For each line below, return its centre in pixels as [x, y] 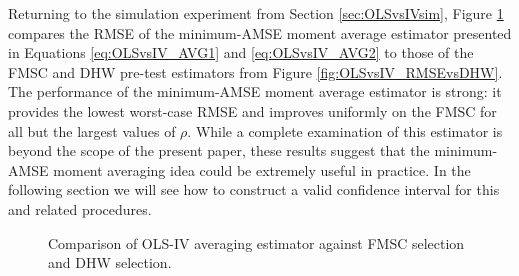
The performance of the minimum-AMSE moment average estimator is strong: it [255, 91]
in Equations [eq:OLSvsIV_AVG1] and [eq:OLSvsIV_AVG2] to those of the [241, 52]
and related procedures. [80, 208]
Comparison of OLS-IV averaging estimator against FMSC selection [256, 242]
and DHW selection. [110, 262]
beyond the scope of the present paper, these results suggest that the [219, 150]
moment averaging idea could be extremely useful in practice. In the [262, 169]
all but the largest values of [92, 130]
